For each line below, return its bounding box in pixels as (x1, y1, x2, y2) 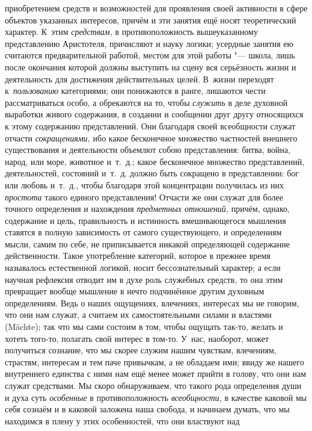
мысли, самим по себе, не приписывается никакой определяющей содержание (5, 237, 290, 250)
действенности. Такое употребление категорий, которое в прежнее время (5, 249, 271, 262)
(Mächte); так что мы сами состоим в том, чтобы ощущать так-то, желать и (5, 320, 283, 333)
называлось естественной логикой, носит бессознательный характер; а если (5, 261, 281, 274)
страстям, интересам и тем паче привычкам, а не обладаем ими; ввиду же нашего (5, 355, 304, 368)
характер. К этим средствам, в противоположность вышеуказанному (5, 25, 258, 38)
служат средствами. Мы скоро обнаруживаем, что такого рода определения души (5, 379, 302, 391)
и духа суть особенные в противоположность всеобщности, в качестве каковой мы (5, 391, 307, 403)
